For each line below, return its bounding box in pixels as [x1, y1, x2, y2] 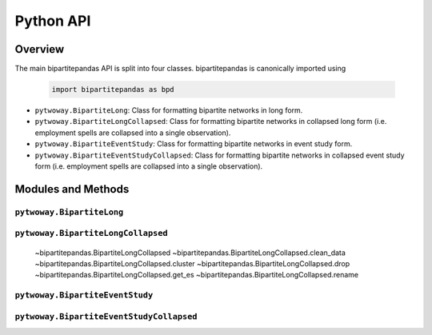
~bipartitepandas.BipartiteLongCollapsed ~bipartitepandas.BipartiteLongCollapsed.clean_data [34, 248, 346, 257]
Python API [14, 12, 91, 30]
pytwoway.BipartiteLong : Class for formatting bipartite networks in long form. [34, 106, 303, 115]
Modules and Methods [14, 182, 130, 196]
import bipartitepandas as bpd [51, 85, 175, 94]
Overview [14, 42, 65, 56]
